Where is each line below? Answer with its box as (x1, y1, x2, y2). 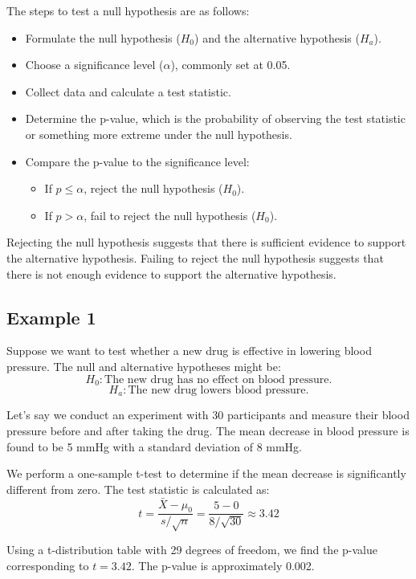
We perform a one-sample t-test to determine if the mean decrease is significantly (6, 465, 406, 482)
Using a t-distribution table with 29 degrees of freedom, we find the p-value (6, 541, 377, 558)
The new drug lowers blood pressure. (128, 384, 309, 396)
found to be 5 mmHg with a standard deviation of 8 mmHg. (6, 438, 303, 455)
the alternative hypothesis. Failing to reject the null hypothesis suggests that (6, 249, 384, 266)
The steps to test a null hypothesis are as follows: (6, 2, 250, 18)
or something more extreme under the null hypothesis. (25, 125, 292, 142)
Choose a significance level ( (25, 56, 164, 73)
